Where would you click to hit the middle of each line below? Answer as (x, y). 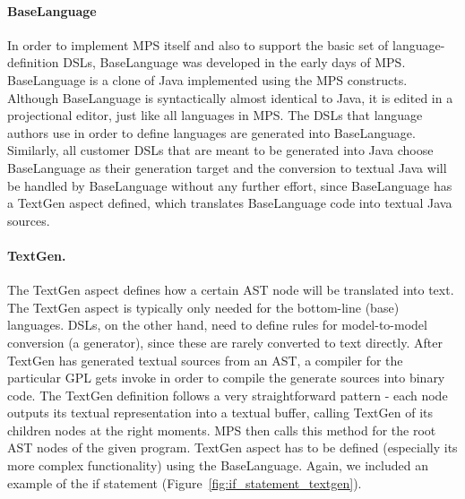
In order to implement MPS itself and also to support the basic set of (198, 44)
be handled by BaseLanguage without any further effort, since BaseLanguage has (230, 185)
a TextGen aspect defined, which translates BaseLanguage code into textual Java (230, 203)
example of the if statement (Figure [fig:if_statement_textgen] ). (185, 482)
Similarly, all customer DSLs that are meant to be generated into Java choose (220, 150)
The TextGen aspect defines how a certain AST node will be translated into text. (231, 290)
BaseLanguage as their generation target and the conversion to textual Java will (227, 167)
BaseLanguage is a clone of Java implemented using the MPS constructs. (207, 79)
